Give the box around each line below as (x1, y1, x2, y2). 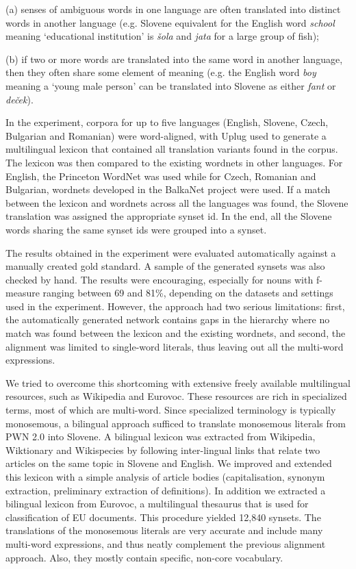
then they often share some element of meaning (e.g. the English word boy (5, 65, 316, 79)
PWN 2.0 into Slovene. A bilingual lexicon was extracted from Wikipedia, (5, 429, 316, 444)
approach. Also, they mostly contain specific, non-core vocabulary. (5, 550, 283, 564)
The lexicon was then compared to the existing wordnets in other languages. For (5, 155, 343, 169)
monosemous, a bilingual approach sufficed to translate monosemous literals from (5, 416, 346, 430)
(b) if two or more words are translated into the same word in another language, (5, 51, 343, 66)
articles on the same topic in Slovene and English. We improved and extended (5, 456, 332, 470)
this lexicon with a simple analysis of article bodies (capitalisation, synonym (5, 470, 325, 483)
